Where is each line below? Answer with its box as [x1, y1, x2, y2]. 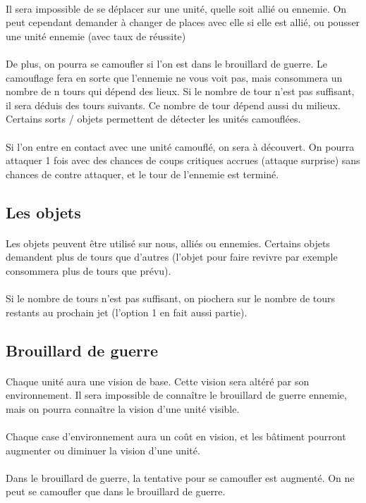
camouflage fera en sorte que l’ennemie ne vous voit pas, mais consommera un [6, 70, 343, 85]
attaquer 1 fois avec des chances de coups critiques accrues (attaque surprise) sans [6, 153, 360, 168]
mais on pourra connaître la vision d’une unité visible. [6, 401, 240, 416]
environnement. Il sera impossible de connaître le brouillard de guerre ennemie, [6, 387, 347, 402]
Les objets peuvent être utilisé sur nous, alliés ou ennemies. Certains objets [6, 235, 330, 250]
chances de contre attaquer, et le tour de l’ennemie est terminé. [6, 166, 279, 181]
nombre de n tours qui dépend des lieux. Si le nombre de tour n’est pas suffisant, [6, 84, 355, 99]
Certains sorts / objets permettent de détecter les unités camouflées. [6, 111, 301, 126]
